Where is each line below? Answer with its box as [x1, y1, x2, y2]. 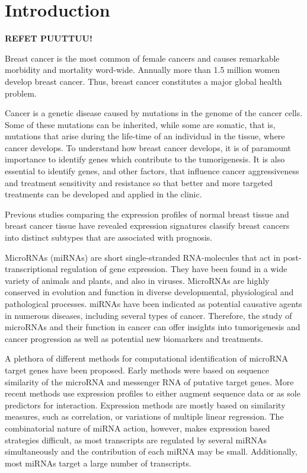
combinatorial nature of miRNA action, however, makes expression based [5, 421, 270, 434]
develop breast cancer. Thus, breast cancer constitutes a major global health [5, 75, 282, 87]
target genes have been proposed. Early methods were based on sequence [5, 363, 269, 376]
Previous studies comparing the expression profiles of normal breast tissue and [5, 207, 289, 220]
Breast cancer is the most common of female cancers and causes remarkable [5, 52, 280, 64]
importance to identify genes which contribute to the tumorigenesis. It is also [5, 153, 285, 165]
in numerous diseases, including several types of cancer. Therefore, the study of [5, 309, 292, 321]
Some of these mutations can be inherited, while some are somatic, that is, [5, 118, 276, 130]
